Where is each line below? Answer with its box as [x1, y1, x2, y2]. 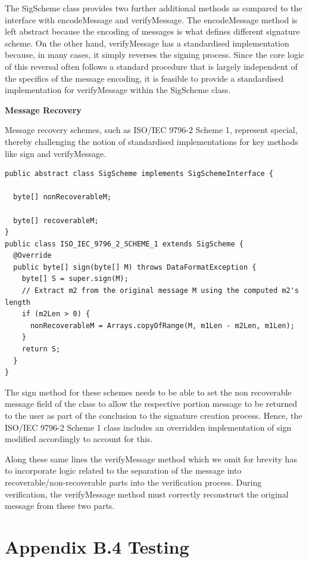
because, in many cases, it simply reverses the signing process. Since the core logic [5, 48, 304, 61]
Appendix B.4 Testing [5, 534, 189, 558]
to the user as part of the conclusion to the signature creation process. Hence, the [5, 409, 302, 421]
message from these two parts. [5, 499, 115, 512]
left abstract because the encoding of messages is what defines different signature [5, 25, 300, 38]
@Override [13, 251, 52, 260]
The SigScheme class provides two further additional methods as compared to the [5, 2, 302, 14]
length [5, 298, 30, 307]
